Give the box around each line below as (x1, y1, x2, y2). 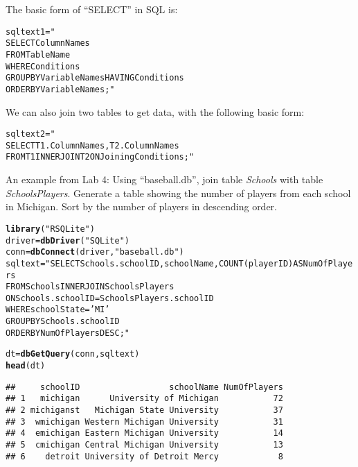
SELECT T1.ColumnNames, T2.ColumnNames (6, 140, 179, 151)
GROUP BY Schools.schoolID (6, 316, 120, 327)
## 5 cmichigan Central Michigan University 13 (6, 440, 283, 450)
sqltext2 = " (6, 129, 55, 139)
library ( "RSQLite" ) (6, 223, 95, 234)
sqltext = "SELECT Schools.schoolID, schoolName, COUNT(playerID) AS (6, 258, 303, 269)
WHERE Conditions (6, 61, 80, 71)
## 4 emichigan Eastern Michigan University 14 (6, 428, 283, 439)
